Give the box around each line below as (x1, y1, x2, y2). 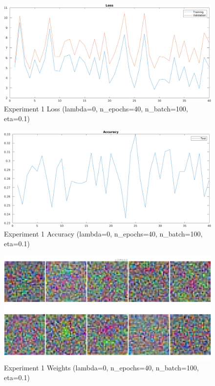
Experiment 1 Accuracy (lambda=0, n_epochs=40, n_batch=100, (4, 229, 203, 239)
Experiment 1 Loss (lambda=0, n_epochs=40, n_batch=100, (4, 104, 188, 114)
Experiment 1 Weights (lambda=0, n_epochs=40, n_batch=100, (4, 363, 199, 373)
